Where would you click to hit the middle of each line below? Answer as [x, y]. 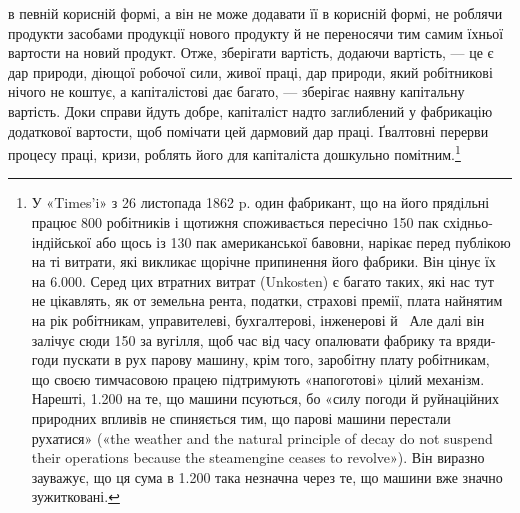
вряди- [476, 339]
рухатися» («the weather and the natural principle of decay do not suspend [262, 437]
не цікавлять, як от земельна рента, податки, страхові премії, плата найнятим [267, 300]
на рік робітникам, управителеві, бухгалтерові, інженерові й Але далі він [258, 319]
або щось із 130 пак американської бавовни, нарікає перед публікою [303, 241]
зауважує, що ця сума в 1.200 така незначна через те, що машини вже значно [267, 476]
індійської [61, 241]
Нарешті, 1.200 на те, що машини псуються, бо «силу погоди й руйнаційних [265, 398]
